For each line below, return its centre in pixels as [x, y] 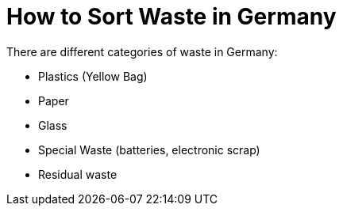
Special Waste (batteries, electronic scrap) [149, 150]
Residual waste [78, 174]
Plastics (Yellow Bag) [93, 76]
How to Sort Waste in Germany [171, 17]
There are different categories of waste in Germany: [142, 51]
